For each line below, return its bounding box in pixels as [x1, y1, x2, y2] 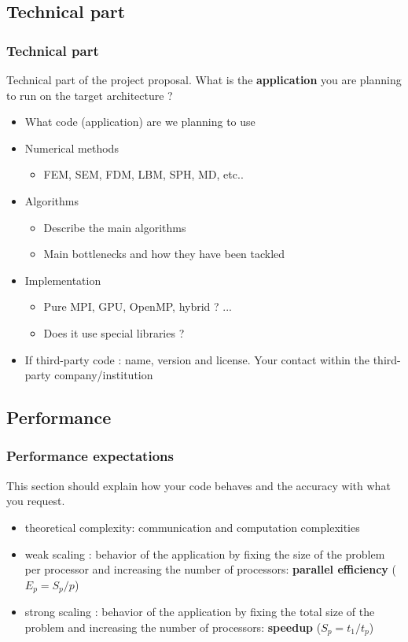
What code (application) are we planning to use [24, 113, 255, 130]
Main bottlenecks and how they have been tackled [43, 245, 285, 262]
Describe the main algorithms [43, 219, 186, 235]
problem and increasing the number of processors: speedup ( [24, 618, 322, 635]
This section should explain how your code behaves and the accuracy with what [6, 477, 391, 493]
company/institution [54, 367, 153, 383]
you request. [6, 493, 65, 509]
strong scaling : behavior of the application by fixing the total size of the [24, 603, 375, 620]
